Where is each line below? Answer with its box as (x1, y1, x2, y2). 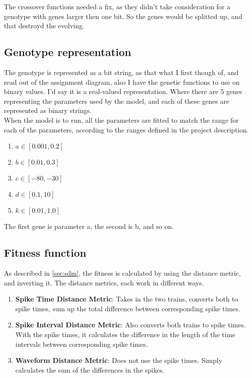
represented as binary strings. (4, 105, 92, 115)
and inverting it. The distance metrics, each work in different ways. (4, 277, 204, 287)
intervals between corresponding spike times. (15, 339, 148, 349)
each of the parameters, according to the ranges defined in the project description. (4, 124, 249, 134)
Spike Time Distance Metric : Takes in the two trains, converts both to (15, 294, 238, 304)
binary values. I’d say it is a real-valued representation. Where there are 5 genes (4, 86, 242, 96)
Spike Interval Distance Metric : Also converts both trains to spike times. (15, 320, 246, 330)
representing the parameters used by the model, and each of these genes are (4, 95, 230, 106)
